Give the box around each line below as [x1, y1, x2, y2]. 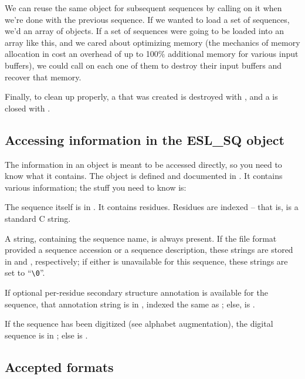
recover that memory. [5, 70, 82, 83]
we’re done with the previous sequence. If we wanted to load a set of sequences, [5, 13, 290, 25]
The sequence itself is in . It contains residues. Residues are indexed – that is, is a [5, 201, 299, 213]
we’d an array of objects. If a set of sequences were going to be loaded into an [5, 25, 284, 37]
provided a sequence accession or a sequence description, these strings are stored [5, 243, 293, 256]
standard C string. [5, 212, 71, 224]
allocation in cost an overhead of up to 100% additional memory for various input [5, 48, 299, 60]
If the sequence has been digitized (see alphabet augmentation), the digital [5, 317, 273, 330]
